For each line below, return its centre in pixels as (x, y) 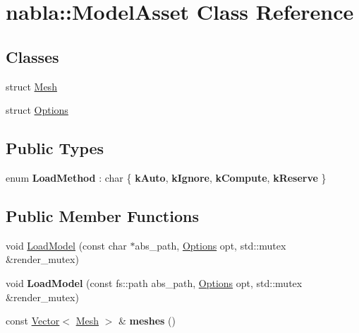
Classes (32, 56)
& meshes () (147, 321)
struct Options (37, 110)
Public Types (55, 148)
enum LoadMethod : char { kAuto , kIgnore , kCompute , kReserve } (166, 177)
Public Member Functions (102, 215)
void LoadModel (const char (66, 245)
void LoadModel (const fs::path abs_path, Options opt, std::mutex (154, 282)
